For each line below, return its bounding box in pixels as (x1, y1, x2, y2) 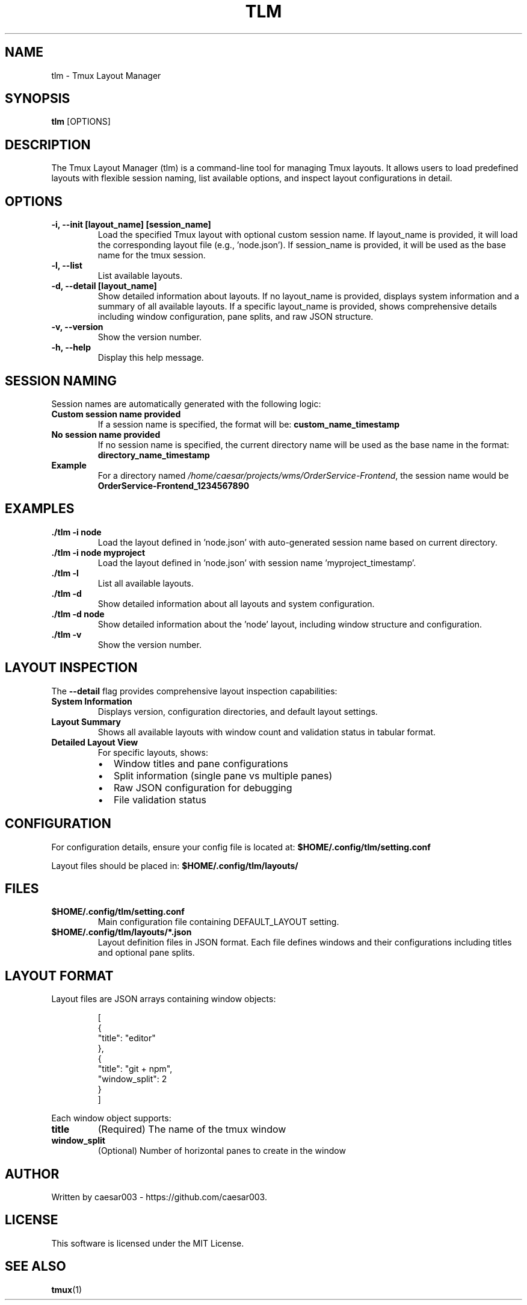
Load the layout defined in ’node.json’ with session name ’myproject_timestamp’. (97, 557, 416, 568)
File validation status (113, 793, 206, 806)
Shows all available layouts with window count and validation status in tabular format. (97, 726, 436, 737)
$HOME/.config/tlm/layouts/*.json (51, 927, 192, 938)
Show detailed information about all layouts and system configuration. (97, 598, 375, 609)
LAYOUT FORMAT (5, 968, 114, 983)
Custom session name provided (51, 408, 181, 419)
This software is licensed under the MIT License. (51, 1238, 244, 1248)
